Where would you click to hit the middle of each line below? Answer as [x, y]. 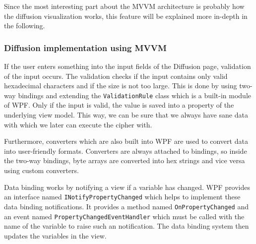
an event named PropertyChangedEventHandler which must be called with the [124, 216]
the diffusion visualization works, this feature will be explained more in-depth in [126, 16]
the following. [25, 26]
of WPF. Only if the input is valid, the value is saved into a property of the [119, 105]
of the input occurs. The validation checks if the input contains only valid [116, 76]
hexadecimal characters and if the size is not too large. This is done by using [121, 86]
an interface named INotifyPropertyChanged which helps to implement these [122, 197]
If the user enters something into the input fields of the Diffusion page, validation [128, 66]
